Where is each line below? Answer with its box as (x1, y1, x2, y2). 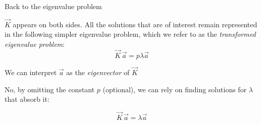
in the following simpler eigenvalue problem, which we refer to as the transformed (5, 29, 256, 39)
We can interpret (5, 67, 57, 78)
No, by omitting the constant (5, 84, 95, 94)
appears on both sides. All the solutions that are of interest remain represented (13, 19, 257, 29)
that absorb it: (5, 94, 49, 104)
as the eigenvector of (66, 67, 130, 78)
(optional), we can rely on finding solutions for (102, 84, 247, 94)
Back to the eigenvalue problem (5, 1, 102, 11)
